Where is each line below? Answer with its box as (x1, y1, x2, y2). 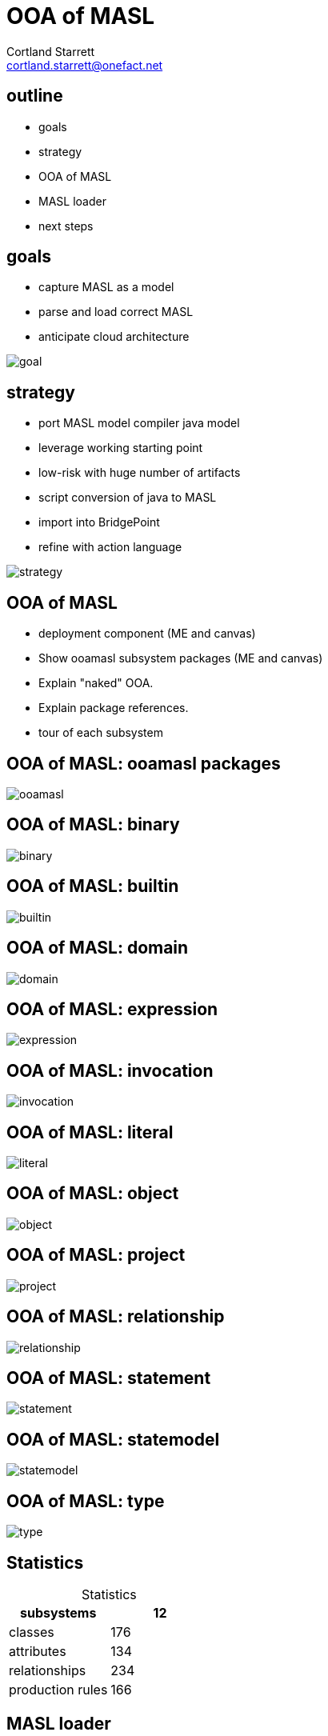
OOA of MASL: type (6, 1490, 165, 1511)
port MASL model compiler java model (38, 416, 240, 430)
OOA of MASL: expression (6, 998, 218, 1019)
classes (9, 1623, 54, 1640)
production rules (9, 1681, 108, 1698)
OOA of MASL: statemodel (6, 1429, 220, 1450)
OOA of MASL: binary (6, 814, 180, 835)
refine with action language (38, 540, 182, 554)
